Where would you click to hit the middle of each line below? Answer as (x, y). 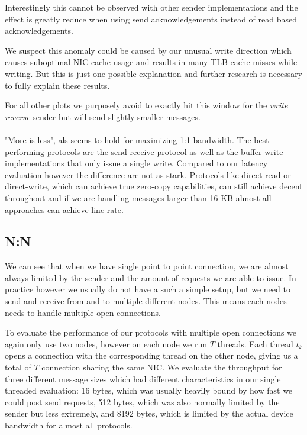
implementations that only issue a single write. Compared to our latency (136, 163)
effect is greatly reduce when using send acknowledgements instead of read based (151, 19)
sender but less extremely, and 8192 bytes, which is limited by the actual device (149, 413)
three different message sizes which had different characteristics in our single (143, 378)
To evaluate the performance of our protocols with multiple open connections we (151, 332)
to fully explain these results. (57, 85)
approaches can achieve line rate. (64, 209)
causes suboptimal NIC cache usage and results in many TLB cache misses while (151, 62)
